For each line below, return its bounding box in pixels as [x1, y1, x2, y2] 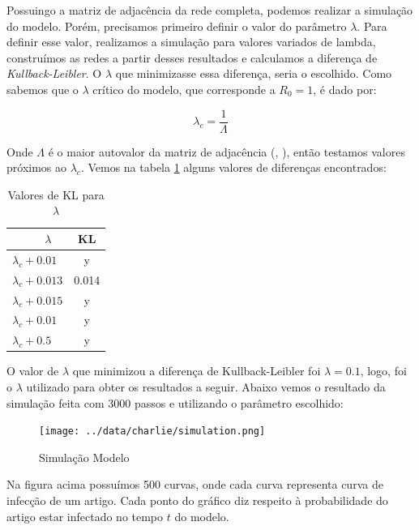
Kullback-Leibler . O [6, 65, 102, 82]
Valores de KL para [7, 186, 105, 203]
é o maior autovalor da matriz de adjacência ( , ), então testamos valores [48, 143, 405, 160]
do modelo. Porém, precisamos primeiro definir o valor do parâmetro [6, 17, 347, 34]
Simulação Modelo [39, 448, 130, 465]
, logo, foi [360, 362, 407, 379]
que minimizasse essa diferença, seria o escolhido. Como [115, 65, 392, 82]
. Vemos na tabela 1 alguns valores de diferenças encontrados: [80, 159, 387, 176]
